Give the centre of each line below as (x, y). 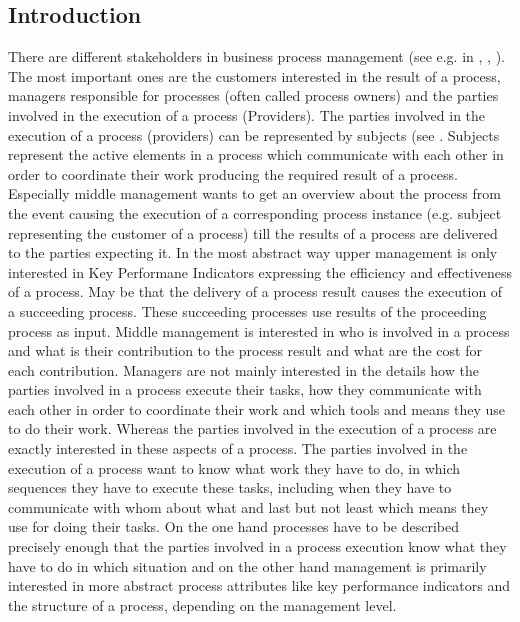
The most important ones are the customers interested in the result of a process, (254, 75)
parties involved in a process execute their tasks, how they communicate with (245, 389)
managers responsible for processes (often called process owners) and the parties (253, 95)
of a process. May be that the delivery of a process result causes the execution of (255, 291)
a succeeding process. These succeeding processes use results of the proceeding (247, 310)
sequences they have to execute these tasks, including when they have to (230, 487)
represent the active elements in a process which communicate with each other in (256, 154)
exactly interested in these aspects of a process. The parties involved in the (238, 448)
